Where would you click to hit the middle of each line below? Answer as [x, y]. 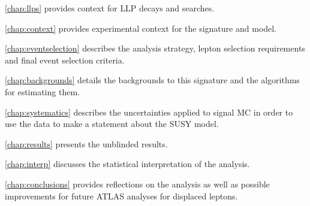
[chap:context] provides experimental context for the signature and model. [141, 28]
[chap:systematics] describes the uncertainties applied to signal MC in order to [149, 112]
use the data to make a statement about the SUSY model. [112, 124]
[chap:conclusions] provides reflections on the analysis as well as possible [137, 184]
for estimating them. [42, 91]
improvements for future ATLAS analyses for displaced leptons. [121, 196]
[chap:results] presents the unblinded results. [86, 143]
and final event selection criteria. [65, 60]
